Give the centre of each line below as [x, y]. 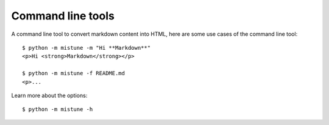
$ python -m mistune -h [58, 110]
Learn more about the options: [49, 95]
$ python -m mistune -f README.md [73, 73]
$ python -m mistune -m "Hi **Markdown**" [87, 48]
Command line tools [63, 16]
